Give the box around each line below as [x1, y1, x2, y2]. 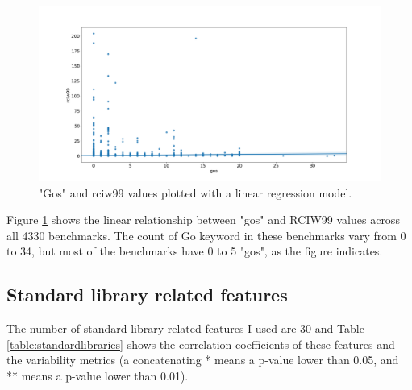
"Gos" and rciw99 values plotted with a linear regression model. [39, 184, 352, 201]
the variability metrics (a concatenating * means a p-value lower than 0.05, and [6, 351, 399, 368]
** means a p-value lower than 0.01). [6, 367, 189, 384]
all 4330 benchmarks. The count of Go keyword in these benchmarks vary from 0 [6, 226, 406, 243]
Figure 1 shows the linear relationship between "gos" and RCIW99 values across [6, 211, 400, 228]
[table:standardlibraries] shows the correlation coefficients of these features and [6, 335, 395, 352]
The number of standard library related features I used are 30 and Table [6, 320, 364, 337]
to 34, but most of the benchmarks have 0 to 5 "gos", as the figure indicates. [6, 243, 383, 259]
